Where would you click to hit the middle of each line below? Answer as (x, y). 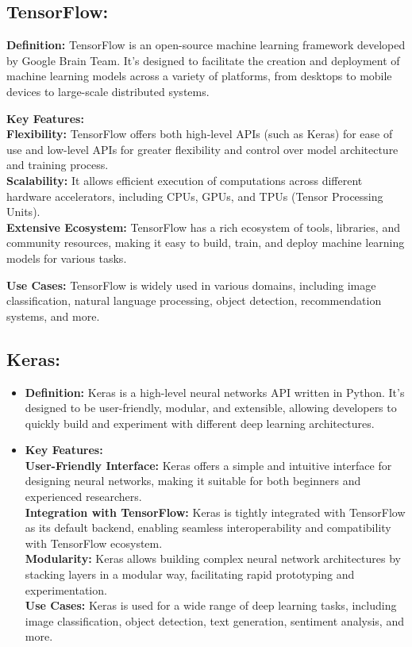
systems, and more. (53, 316)
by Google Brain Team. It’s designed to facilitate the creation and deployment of (203, 60)
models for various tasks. (67, 258)
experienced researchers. (83, 497)
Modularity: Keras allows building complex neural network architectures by (213, 558)
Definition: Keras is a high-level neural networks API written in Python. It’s (215, 392)
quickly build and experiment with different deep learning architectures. (200, 423)
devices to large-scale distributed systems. (108, 91)
